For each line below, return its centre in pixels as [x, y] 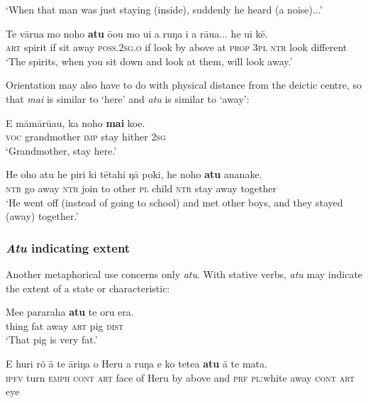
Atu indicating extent [68, 247]
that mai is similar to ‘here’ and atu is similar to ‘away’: [128, 98]
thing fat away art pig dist [65, 325]
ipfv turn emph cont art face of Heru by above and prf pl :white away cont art [180, 377]
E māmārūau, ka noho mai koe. [76, 122]
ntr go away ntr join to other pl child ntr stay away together [141, 188]
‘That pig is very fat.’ [52, 339]
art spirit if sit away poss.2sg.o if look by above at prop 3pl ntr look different [177, 47]
